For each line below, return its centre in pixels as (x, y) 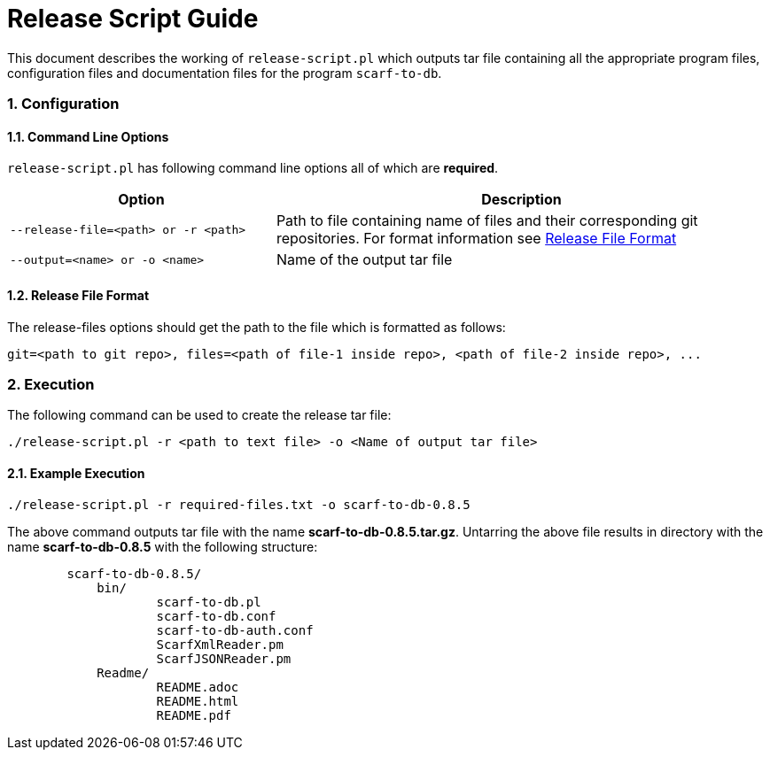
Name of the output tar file (364, 260)
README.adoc (198, 687)
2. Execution (51, 384)
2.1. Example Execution (76, 473)
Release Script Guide (133, 19)
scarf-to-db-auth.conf (235, 630)
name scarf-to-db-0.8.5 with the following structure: (163, 546)
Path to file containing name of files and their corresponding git (487, 221)
